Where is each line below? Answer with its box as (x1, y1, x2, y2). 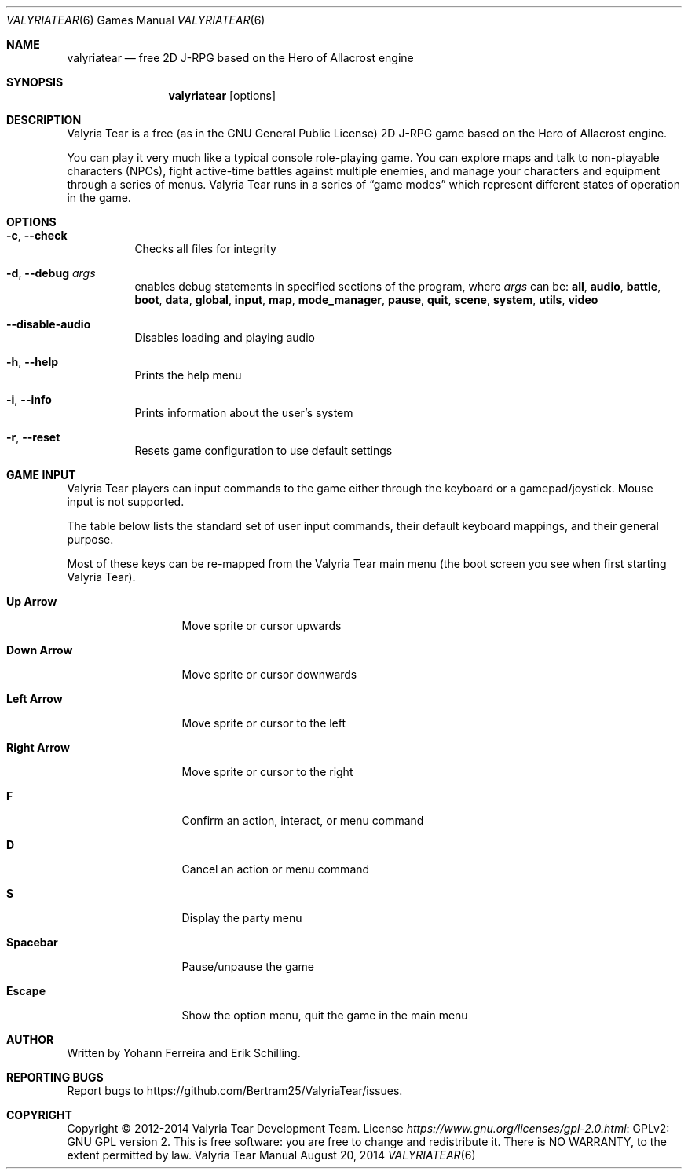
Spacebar (6, 935, 58, 949)
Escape (6, 984, 46, 997)
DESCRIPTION (6, 113, 82, 126)
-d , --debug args (6, 266, 96, 280)
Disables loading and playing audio (134, 331, 315, 344)
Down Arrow (6, 643, 73, 657)
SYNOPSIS (6, 75, 64, 89)
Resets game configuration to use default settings (134, 444, 393, 457)
